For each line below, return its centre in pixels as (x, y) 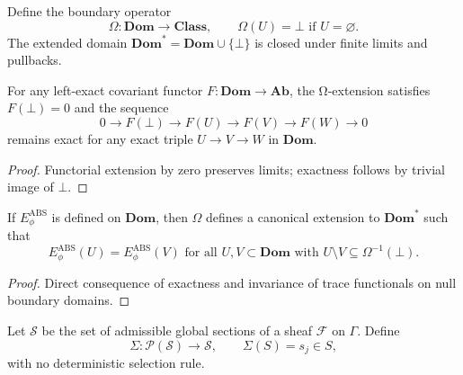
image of (31, 187)
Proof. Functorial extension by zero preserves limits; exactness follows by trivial (226, 169)
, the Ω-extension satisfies (360, 89)
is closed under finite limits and (341, 42)
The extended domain (67, 42)
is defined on (86, 216)
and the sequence (121, 107)
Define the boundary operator (89, 11)
